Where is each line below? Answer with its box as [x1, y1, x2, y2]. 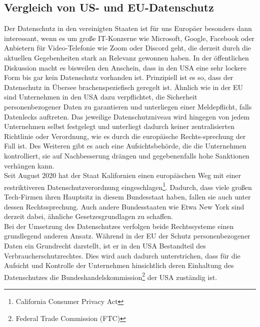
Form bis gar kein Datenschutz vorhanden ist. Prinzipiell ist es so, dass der [4, 72, 233, 82]
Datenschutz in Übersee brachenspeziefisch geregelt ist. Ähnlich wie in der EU [4, 81, 243, 92]
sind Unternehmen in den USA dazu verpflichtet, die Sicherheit [4, 91, 197, 102]
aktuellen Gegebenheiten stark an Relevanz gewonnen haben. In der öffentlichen [4, 52, 249, 62]
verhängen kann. [4, 160, 54, 170]
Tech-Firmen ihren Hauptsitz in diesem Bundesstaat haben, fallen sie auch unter [4, 191, 251, 201]
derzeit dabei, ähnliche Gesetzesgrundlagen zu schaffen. [4, 211, 173, 221]
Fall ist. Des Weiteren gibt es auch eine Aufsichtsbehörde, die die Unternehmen [4, 140, 246, 151]
